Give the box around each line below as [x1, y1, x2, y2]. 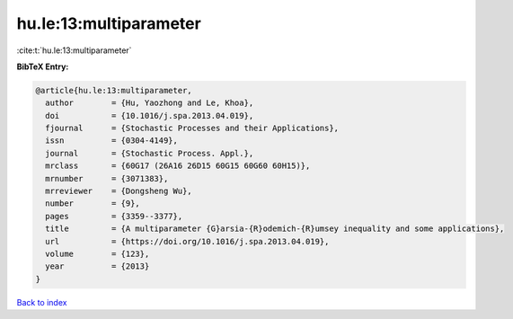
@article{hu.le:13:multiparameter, [35, 85, 192, 95]
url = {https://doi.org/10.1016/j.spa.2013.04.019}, [45, 236, 330, 246]
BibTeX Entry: [16, 61, 69, 72]
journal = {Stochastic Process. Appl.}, [45, 148, 254, 158]
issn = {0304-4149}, [45, 136, 179, 146]
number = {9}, [45, 199, 141, 208]
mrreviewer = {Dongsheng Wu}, [45, 186, 192, 197]
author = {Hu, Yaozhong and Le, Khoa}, [45, 98, 254, 108]
